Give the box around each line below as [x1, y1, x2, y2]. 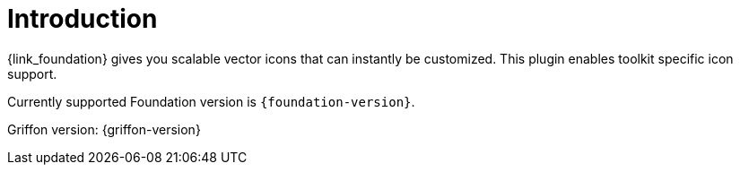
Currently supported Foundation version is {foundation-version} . [7, 93, 415, 109]
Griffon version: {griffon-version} [7, 121, 201, 137]
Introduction [7, 4, 158, 34]
